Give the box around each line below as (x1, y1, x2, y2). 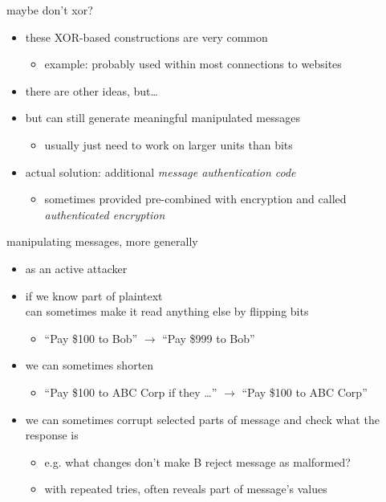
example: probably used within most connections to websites (44, 55, 342, 72)
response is (25, 426, 79, 443)
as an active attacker (25, 259, 128, 276)
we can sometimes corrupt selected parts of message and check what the (25, 410, 380, 427)
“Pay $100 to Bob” (44, 329, 138, 346)
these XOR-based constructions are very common (25, 28, 268, 45)
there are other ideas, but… (25, 82, 158, 99)
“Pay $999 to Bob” (162, 329, 255, 346)
